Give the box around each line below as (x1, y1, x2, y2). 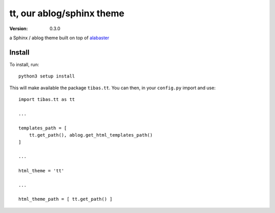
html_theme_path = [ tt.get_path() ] (18, 196, 113, 202)
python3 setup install (18, 73, 75, 79)
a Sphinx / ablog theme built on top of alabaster (9, 35, 109, 41)
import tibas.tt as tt (18, 97, 75, 102)
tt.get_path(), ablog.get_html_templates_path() (29, 132, 153, 138)
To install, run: (9, 61, 39, 67)
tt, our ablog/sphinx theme (9, 8, 125, 19)
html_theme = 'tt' (18, 168, 65, 173)
